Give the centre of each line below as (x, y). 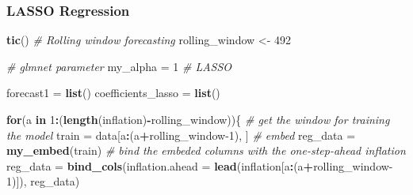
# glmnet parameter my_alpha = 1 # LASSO (119, 66)
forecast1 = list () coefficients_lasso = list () (113, 93)
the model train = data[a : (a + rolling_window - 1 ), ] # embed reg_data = (181, 135)
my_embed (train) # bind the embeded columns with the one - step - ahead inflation (206, 150)
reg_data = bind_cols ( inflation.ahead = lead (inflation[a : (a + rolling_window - (200, 165)
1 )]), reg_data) (43, 181)
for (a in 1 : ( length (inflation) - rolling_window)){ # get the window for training (198, 119)
